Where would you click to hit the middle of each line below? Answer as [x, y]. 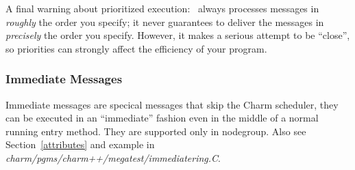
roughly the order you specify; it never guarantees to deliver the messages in [165, 22]
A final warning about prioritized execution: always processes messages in [162, 8]
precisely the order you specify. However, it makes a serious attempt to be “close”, [178, 35]
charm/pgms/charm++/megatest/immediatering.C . [113, 157]
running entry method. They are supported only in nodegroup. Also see [156, 131]
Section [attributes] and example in [80, 144]
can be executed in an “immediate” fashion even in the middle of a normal [162, 118]
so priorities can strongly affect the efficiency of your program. [136, 48]
